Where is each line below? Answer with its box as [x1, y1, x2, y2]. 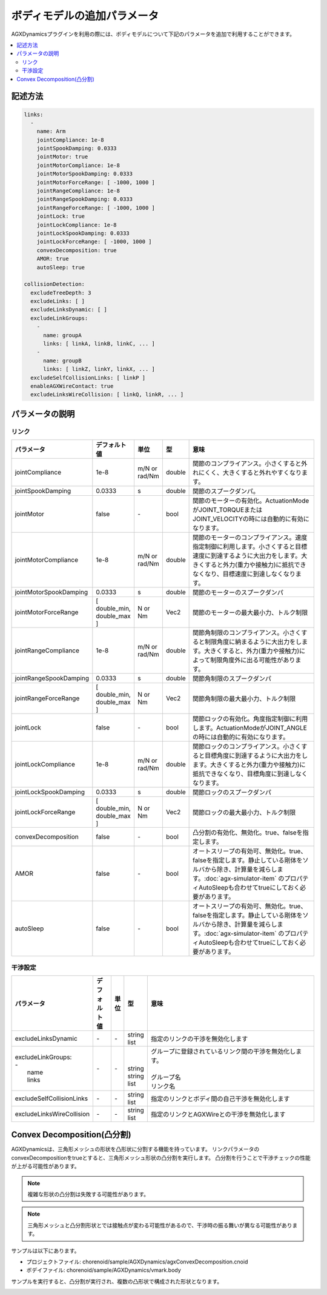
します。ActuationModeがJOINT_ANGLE [193, 724, 307, 732]
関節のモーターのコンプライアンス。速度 [193, 533, 308, 542]
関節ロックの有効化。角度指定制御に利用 [193, 715, 308, 723]
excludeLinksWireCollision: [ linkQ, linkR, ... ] [30, 391, 184, 398]
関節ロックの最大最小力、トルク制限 [193, 808, 296, 817]
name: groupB [43, 357, 82, 364]
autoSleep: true [36, 264, 85, 271]
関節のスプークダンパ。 [193, 487, 260, 496]
